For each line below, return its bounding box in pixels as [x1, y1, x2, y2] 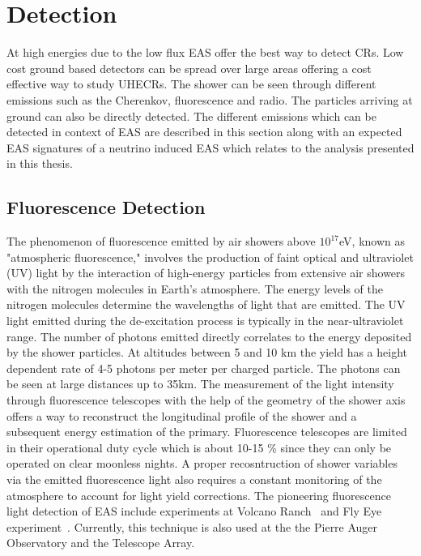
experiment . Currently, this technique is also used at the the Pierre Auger [6, 518, 378, 535]
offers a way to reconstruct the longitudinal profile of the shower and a [6, 407, 357, 424]
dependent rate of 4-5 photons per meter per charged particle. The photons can [6, 359, 401, 376]
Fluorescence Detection [6, 195, 206, 220]
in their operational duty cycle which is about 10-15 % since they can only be [6, 438, 392, 455]
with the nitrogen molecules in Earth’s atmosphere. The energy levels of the [6, 280, 383, 297]
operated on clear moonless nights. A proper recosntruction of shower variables [6, 455, 398, 472]
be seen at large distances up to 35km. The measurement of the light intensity [6, 375, 394, 392]
